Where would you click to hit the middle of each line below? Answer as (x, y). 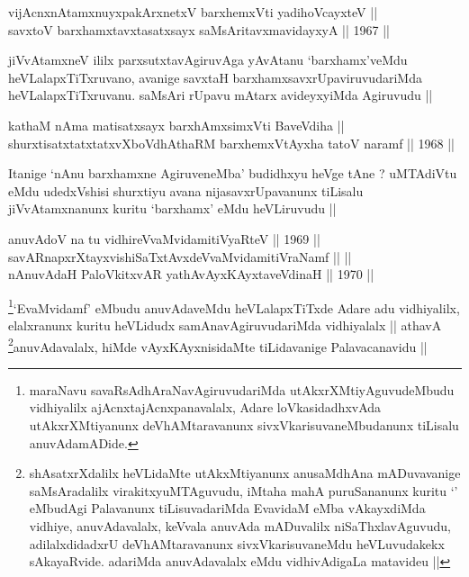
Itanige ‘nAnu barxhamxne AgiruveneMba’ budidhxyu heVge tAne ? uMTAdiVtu (233, 173)
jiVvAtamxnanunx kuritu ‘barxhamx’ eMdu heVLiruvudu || (172, 208)
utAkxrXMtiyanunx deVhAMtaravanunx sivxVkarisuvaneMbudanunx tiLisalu (244, 425)
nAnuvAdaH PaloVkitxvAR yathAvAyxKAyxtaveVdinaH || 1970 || (191, 274)
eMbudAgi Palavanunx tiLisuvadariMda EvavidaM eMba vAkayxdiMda (227, 508)
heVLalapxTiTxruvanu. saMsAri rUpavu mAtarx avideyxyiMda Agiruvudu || (221, 95)
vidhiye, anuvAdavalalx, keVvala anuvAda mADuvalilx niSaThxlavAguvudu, (240, 525)
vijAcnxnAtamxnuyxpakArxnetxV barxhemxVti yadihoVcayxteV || (193, 12)
